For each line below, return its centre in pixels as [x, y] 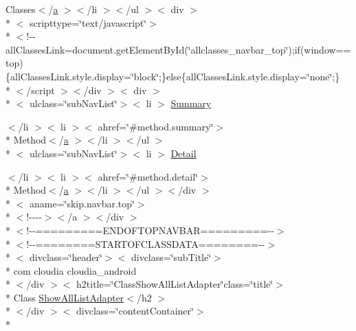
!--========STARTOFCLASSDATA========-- [146, 243]
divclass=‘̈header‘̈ [66, 257]
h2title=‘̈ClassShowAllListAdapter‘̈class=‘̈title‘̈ [175, 284]
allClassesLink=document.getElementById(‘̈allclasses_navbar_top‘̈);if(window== [178, 49]
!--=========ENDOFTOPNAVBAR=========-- [150, 230]
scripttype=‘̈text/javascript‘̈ [88, 22]
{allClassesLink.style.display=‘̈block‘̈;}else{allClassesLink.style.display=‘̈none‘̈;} [173, 76]
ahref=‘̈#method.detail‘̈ [148, 176]
